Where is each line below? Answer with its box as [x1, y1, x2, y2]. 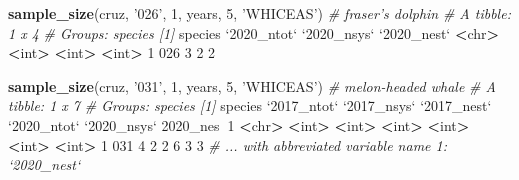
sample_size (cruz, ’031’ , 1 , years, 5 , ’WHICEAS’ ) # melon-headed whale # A [8, 75, 496, 96]
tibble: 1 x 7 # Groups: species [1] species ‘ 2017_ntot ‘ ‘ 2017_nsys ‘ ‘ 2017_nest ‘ [8, 95, 492, 116]
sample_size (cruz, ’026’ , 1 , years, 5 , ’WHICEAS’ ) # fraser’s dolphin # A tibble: [8, 3, 511, 23]
